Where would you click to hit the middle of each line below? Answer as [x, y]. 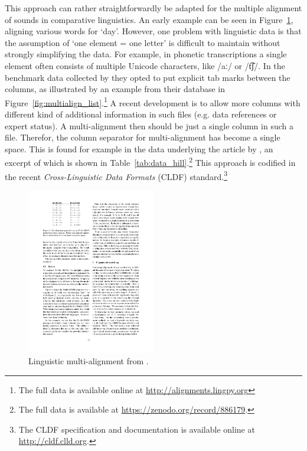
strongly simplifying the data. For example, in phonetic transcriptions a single [146, 54]
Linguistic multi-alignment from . [89, 360]
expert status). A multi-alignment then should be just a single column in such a [149, 125]
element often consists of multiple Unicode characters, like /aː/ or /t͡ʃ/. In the [145, 65]
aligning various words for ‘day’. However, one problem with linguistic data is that [153, 31]
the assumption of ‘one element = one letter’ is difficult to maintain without [143, 42]
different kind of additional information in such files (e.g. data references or [141, 114]
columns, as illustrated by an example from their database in [115, 89]
